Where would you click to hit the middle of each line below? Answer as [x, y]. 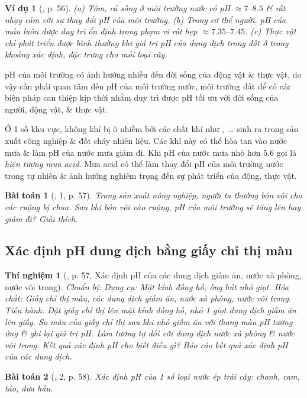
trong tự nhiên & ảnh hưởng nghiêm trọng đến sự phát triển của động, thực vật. [151, 175]
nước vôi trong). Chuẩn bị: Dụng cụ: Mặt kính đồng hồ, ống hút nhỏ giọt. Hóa [147, 286]
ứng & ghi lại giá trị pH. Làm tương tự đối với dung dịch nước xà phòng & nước [150, 333]
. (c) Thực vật [271, 31]
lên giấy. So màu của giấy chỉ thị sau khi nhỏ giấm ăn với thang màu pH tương [149, 321]
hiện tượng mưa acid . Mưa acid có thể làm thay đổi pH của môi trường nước [144, 164]
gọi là [287, 152]
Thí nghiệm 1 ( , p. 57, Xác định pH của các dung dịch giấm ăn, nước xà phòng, [153, 275]
